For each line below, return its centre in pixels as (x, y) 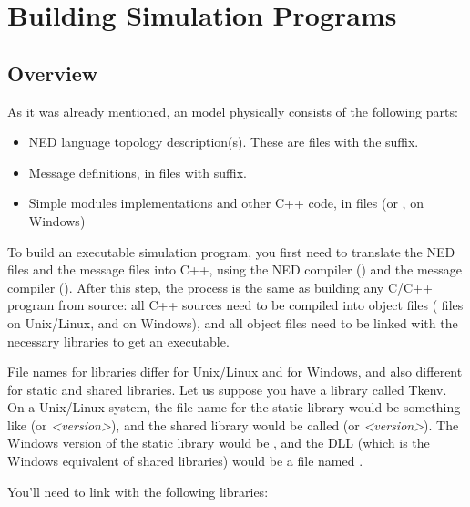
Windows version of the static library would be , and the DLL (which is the (219, 443)
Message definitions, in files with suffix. (138, 172)
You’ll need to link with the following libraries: (138, 491)
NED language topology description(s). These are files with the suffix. (224, 142)
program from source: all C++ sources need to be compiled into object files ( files (235, 305)
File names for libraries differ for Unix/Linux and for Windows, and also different (235, 372)
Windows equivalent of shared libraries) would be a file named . (185, 461)
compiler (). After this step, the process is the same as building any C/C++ (220, 287)
